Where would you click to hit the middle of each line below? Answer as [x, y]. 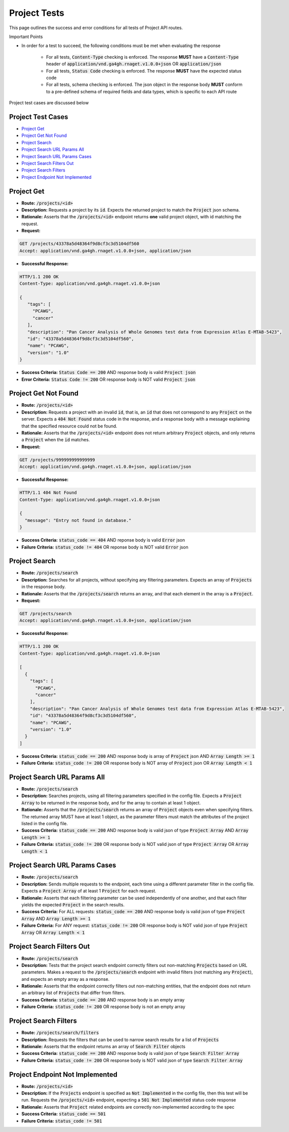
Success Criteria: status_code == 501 [64, 1114]
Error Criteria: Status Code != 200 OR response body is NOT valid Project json [108, 379]
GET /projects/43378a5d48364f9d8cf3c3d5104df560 [79, 244]
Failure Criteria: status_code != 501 [62, 1121]
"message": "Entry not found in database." [78, 520]
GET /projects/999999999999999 [57, 460]
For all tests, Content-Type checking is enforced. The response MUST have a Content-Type [143, 57]
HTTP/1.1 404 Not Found [48, 493]
